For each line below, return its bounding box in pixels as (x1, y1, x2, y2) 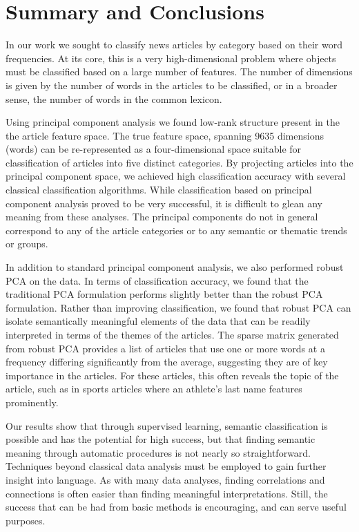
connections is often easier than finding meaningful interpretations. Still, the (6, 486, 328, 500)
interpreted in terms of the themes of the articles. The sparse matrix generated (6, 327, 339, 341)
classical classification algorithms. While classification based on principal (6, 182, 312, 197)
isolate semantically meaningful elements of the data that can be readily (6, 314, 311, 328)
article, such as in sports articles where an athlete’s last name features (6, 381, 302, 396)
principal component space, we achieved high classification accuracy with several (6, 169, 346, 183)
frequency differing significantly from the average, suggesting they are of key (6, 354, 328, 369)
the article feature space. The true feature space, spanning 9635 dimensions (6, 128, 324, 142)
